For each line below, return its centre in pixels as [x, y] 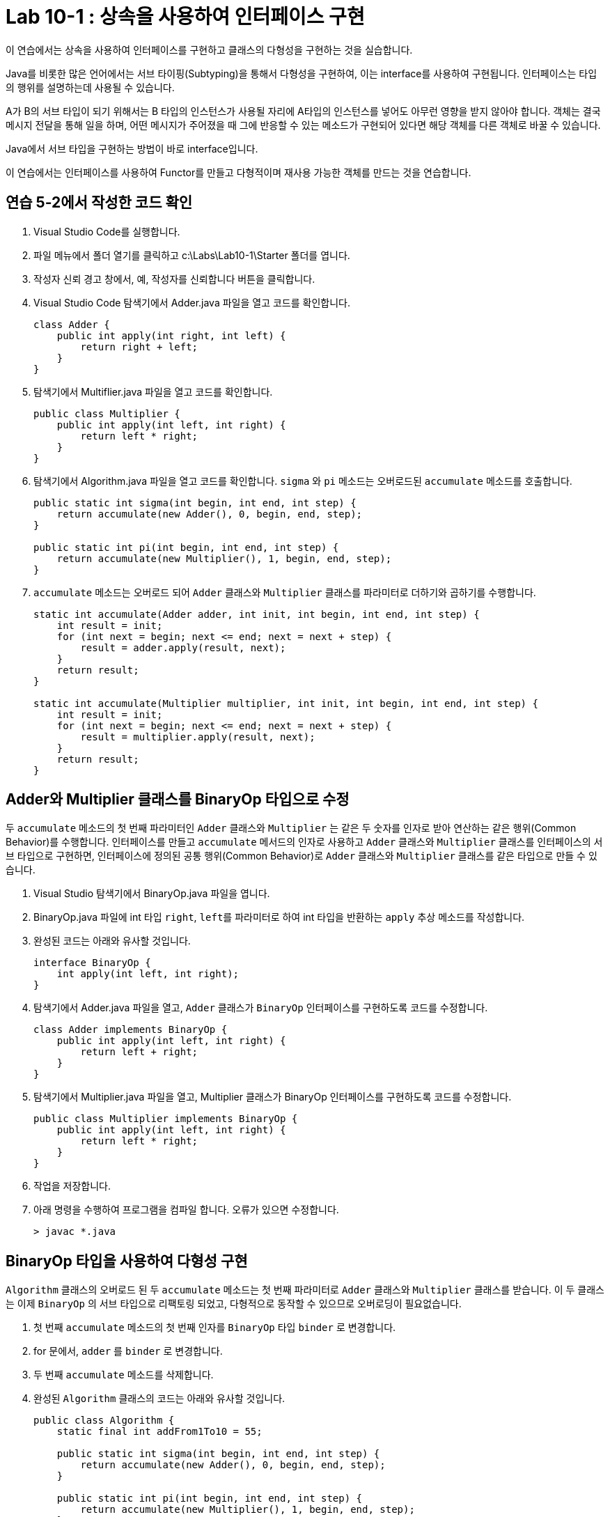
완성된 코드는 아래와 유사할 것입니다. [112, 941]
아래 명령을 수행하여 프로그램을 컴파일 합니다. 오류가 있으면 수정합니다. [186, 1210]
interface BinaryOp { [92, 963]
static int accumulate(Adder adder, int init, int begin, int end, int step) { [257, 614]
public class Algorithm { [104, 1421]
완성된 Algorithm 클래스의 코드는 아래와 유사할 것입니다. [159, 1399]
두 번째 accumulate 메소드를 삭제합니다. [124, 1375]
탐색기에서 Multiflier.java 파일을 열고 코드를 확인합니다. [153, 391]
